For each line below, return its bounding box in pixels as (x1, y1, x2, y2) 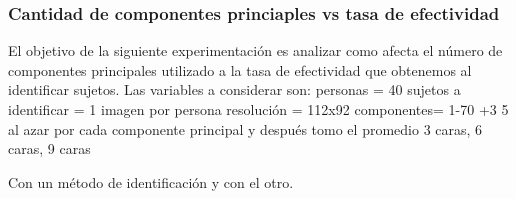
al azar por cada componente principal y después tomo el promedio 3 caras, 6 (8, 118, 483, 139)
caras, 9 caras (8, 138, 91, 159)
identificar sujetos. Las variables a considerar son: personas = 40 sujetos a (8, 79, 461, 100)
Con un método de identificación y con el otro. (8, 171, 294, 192)
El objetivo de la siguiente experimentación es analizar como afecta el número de (8, 40, 503, 61)
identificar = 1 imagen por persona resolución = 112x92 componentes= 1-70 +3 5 (8, 99, 509, 119)
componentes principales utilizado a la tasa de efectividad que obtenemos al (8, 59, 472, 80)
